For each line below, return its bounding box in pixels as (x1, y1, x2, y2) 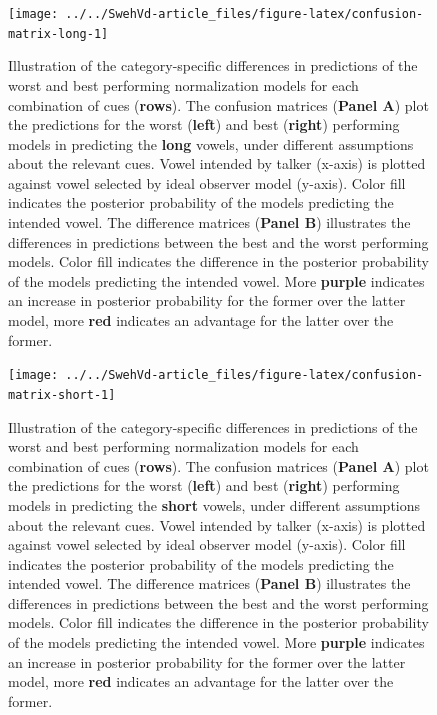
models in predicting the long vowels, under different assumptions (8, 133, 414, 154)
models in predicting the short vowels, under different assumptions (8, 494, 421, 515)
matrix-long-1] (8, 26, 109, 41)
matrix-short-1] (8, 387, 116, 402)
